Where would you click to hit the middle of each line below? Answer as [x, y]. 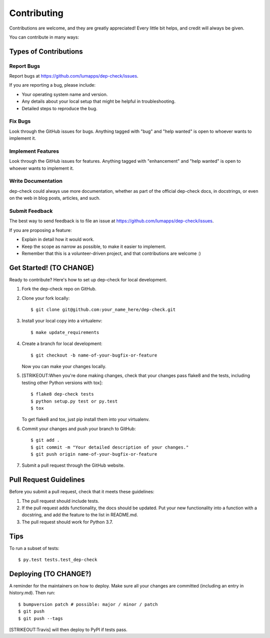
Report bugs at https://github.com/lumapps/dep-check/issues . [74, 76]
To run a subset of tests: [34, 548]
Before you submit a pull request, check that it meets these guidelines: [82, 492]
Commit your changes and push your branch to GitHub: [79, 429]
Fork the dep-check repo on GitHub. [59, 289]
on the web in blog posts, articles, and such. [55, 198]
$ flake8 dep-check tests [62, 394]
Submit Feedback [31, 211]
